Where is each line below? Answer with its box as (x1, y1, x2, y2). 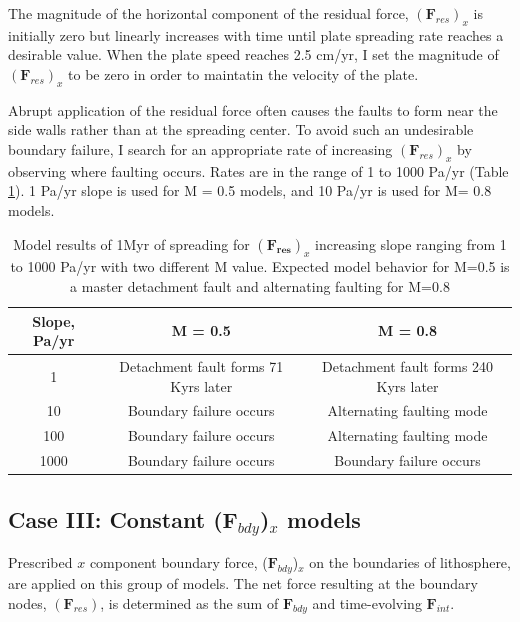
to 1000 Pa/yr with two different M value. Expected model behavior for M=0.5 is (10, 256, 510, 277)
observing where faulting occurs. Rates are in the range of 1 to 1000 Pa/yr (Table (8, 160, 509, 181)
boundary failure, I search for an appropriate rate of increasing (8, 138, 393, 159)
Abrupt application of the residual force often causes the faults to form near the (8, 99, 498, 120)
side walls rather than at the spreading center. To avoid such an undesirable (8, 119, 474, 140)
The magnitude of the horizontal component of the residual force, (8, 3, 409, 23)
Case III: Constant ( (8, 503, 223, 534)
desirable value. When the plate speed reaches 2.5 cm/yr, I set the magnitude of (8, 44, 499, 65)
